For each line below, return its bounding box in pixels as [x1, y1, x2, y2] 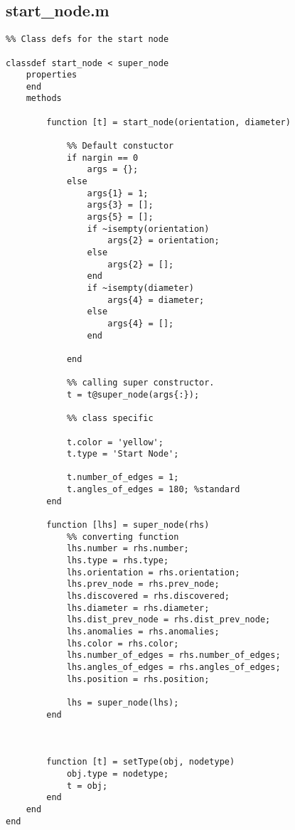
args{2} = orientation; [107, 235, 220, 246]
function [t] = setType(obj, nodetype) [46, 757, 235, 767]
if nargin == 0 [66, 152, 139, 163]
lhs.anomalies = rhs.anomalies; [66, 627, 220, 637]
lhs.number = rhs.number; [66, 543, 189, 554]
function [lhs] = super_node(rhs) [46, 520, 210, 531]
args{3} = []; [87, 200, 154, 211]
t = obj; [66, 780, 108, 791]
